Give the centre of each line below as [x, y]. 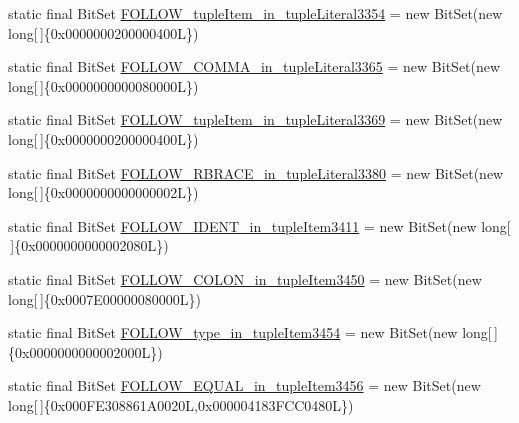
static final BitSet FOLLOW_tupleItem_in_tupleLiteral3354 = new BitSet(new [255, 13]
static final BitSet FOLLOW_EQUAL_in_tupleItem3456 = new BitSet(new [244, 385]
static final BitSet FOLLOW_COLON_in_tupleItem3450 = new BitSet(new [245, 278]
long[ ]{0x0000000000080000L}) [103, 85]
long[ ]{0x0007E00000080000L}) [104, 298]
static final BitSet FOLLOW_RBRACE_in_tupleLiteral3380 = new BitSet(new [256, 172]
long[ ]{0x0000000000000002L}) [103, 192]
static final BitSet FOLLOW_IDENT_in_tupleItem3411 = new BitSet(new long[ [259, 225]
